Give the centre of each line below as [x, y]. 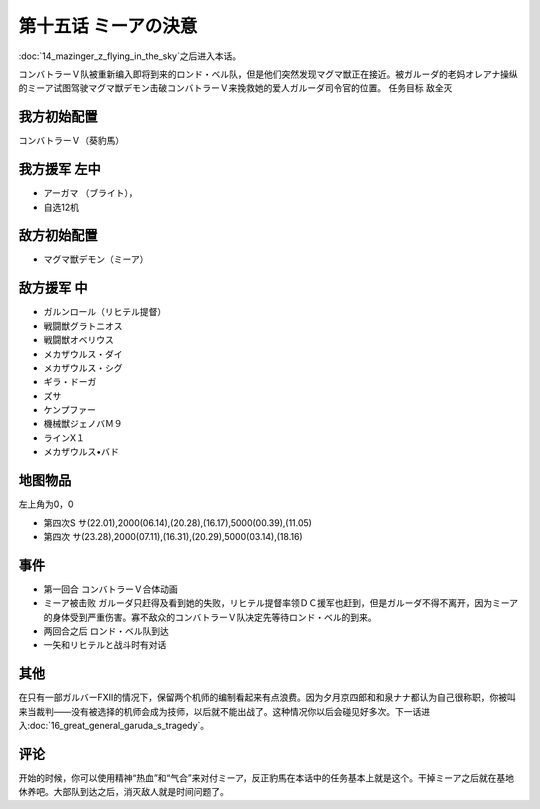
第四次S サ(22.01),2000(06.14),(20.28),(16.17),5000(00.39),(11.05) [177, 522]
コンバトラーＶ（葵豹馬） [71, 141]
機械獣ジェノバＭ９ [83, 424]
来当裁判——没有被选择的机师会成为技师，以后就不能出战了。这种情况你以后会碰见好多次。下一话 [220, 711]
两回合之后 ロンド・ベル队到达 [106, 631]
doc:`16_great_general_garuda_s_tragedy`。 [120, 726]
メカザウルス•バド [81, 452]
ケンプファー [70, 410]
